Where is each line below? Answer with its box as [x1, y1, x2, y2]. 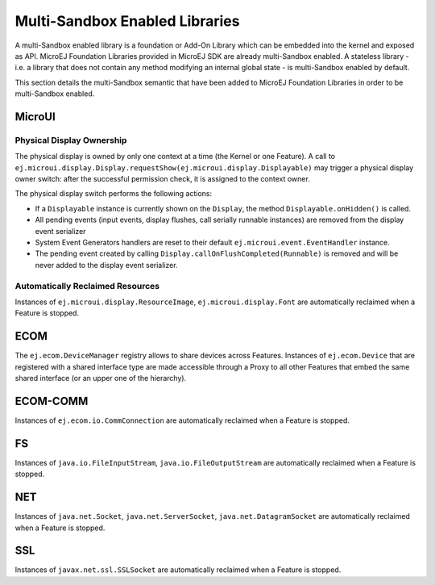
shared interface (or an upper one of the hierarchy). [14, 374, 187, 382]
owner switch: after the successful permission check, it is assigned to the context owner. [14, 174, 310, 184]
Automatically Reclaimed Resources [14, 280, 160, 291]
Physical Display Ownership [14, 134, 127, 145]
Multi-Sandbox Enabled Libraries [14, 12, 240, 30]
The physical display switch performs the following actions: [14, 189, 213, 198]
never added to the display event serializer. [35, 260, 178, 270]
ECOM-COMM [14, 394, 89, 407]
